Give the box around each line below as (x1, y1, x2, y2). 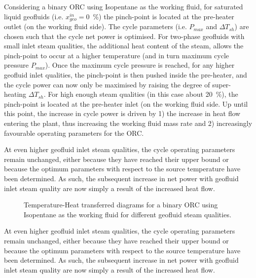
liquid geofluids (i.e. (4, 11, 64, 21)
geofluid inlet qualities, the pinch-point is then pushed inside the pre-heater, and (4, 70, 247, 80)
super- (212, 79, 231, 89)
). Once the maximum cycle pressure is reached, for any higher (45, 60, 235, 70)
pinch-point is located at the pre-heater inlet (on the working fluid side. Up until (4, 98, 248, 109)
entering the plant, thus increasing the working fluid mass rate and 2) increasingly (4, 118, 253, 128)
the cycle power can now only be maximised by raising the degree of (4, 79, 210, 89)
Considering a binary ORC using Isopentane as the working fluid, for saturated (4, 1, 243, 11)
